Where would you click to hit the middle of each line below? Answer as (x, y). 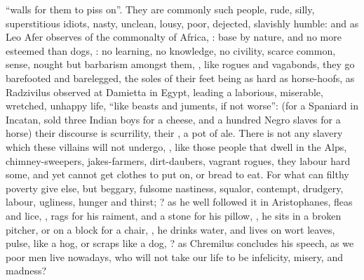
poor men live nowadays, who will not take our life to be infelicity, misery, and (174, 256)
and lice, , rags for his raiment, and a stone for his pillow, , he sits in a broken (174, 215)
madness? (26, 271)
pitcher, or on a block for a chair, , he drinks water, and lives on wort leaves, (170, 229)
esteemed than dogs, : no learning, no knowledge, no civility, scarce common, (171, 50)
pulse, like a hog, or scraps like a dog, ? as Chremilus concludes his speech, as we (180, 243)
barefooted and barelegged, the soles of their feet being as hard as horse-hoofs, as (180, 78)
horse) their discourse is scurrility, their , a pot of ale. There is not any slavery (174, 133)
